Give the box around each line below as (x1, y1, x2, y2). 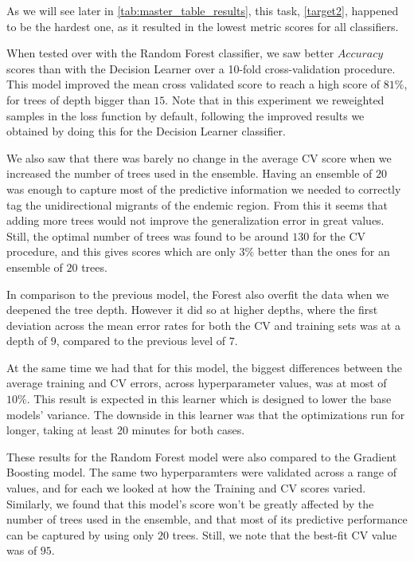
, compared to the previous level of (56, 332, 226, 349)
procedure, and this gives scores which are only (6, 243, 236, 260)
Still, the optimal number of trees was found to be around (6, 227, 289, 244)
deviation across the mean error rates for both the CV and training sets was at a (6, 316, 400, 333)
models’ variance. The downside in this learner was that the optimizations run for (6, 406, 405, 422)
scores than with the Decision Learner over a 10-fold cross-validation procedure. (6, 60, 396, 76)
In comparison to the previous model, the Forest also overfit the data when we (6, 285, 389, 302)
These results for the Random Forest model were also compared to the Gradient (6, 448, 397, 465)
